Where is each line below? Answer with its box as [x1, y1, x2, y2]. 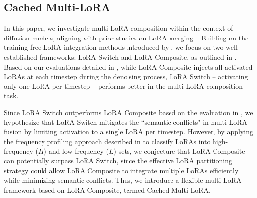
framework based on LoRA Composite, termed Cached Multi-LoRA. [4, 184, 211, 195]
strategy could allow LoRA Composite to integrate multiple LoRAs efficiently [4, 165, 239, 175]
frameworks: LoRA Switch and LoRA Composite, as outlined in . [39, 51, 237, 62]
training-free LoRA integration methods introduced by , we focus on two [4, 42, 224, 52]
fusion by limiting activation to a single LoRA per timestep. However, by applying [4, 126, 253, 137]
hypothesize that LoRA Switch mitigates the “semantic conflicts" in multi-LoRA [4, 117, 248, 127]
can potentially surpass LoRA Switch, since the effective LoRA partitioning [4, 155, 232, 165]
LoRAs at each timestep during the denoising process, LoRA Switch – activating [4, 71, 248, 81]
